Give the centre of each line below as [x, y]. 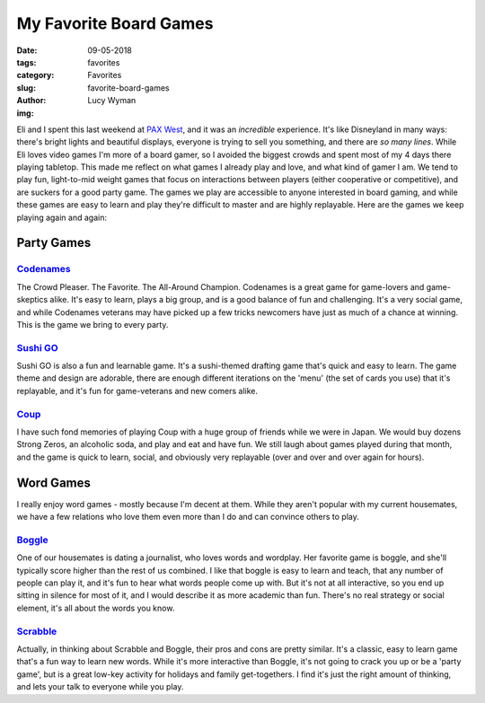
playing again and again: [62, 217]
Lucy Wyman [112, 101]
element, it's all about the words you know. [96, 608]
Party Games [54, 243]
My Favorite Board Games [115, 23]
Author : [31, 101]
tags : [26, 62]
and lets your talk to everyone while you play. [100, 687]
